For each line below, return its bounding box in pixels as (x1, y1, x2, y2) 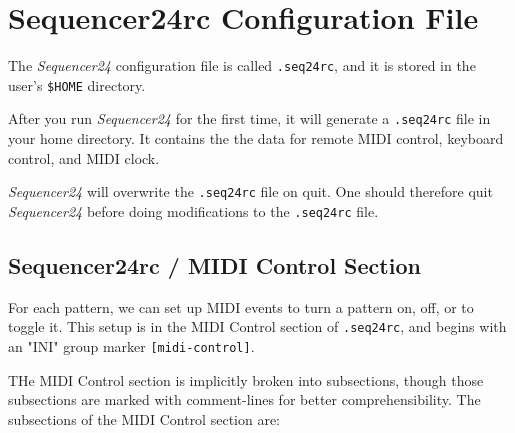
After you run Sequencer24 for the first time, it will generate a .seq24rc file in (8, 108, 491, 129)
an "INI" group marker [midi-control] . (8, 336, 255, 357)
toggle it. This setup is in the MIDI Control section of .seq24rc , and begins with (8, 316, 507, 337)
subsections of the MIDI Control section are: (8, 408, 281, 429)
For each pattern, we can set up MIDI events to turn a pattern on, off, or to (8, 296, 474, 317)
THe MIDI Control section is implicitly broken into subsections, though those (8, 369, 484, 390)
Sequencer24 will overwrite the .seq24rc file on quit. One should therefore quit (8, 181, 493, 202)
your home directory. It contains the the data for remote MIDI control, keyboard (8, 128, 504, 149)
